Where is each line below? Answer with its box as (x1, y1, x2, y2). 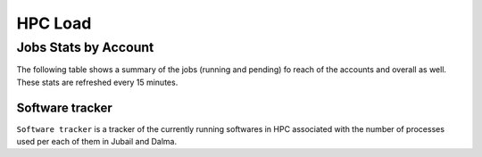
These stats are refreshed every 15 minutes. (16, 77, 179, 87)
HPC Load (16, 13, 92, 33)
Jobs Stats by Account (16, 39, 154, 55)
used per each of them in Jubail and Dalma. (16, 136, 178, 147)
